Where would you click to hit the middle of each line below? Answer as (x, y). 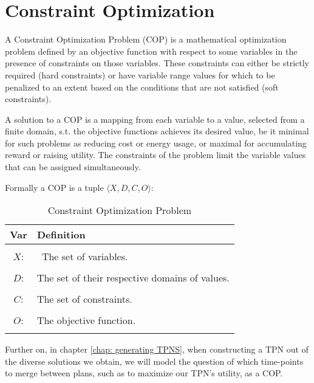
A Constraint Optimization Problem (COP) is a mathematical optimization (146, 39)
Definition (61, 235)
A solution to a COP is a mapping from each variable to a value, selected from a (155, 119)
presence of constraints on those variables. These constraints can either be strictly (157, 63)
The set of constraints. (84, 299)
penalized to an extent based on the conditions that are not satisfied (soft (142, 87)
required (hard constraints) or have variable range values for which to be (140, 74)
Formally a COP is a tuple (54, 187)
